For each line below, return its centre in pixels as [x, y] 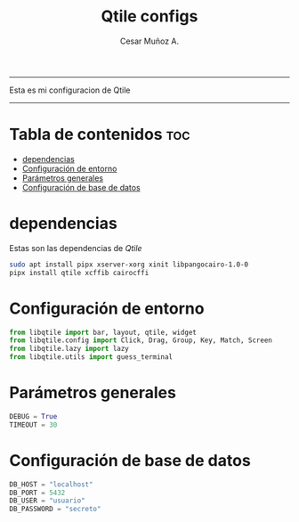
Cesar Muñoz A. [149, 41]
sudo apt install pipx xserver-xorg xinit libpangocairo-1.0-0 [129, 265]
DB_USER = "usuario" [48, 501]
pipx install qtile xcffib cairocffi [79, 273]
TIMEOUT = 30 [33, 425]
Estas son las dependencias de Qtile [76, 248]
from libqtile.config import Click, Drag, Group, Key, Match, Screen [141, 340]
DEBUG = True [33, 416]
